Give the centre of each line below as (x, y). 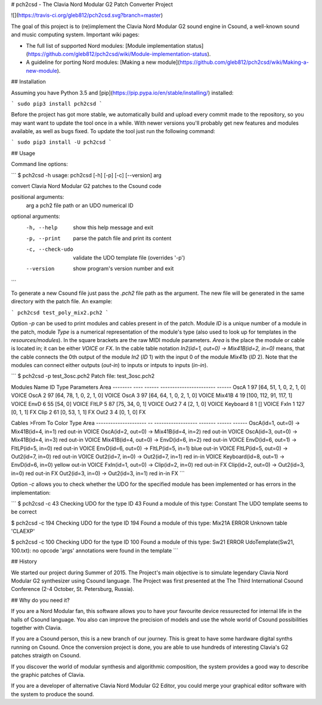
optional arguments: (36, 216)
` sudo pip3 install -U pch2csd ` (61, 142)
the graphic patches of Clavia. (48, 675)
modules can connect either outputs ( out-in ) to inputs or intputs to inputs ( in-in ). (109, 365)
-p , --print (43, 238)
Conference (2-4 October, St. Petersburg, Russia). (72, 589)
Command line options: (39, 164)
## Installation (28, 82)
